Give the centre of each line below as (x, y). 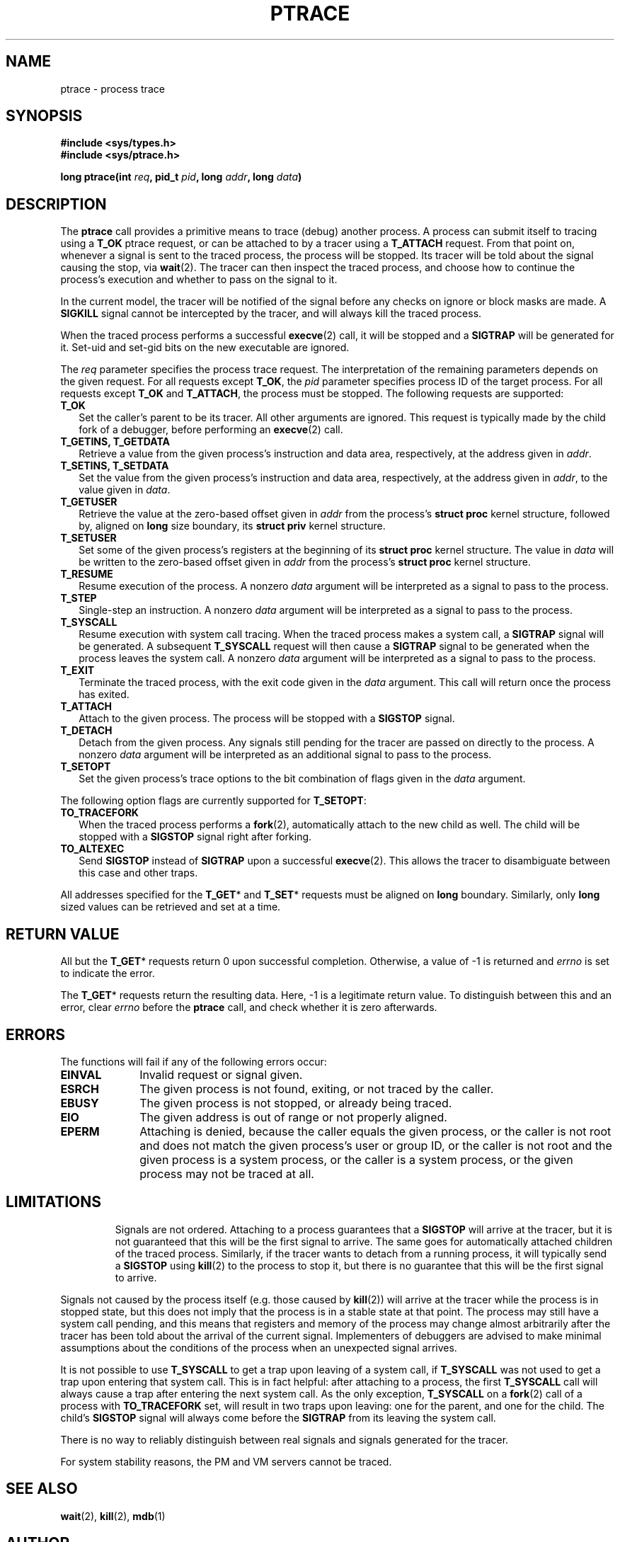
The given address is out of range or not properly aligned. (293, 1117)
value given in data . (125, 490)
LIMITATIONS (54, 1202)
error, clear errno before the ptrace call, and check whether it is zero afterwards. (249, 1007)
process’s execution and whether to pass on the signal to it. (199, 280)
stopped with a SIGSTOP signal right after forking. (195, 837)
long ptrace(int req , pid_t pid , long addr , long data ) (181, 177)
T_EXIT (77, 670)
